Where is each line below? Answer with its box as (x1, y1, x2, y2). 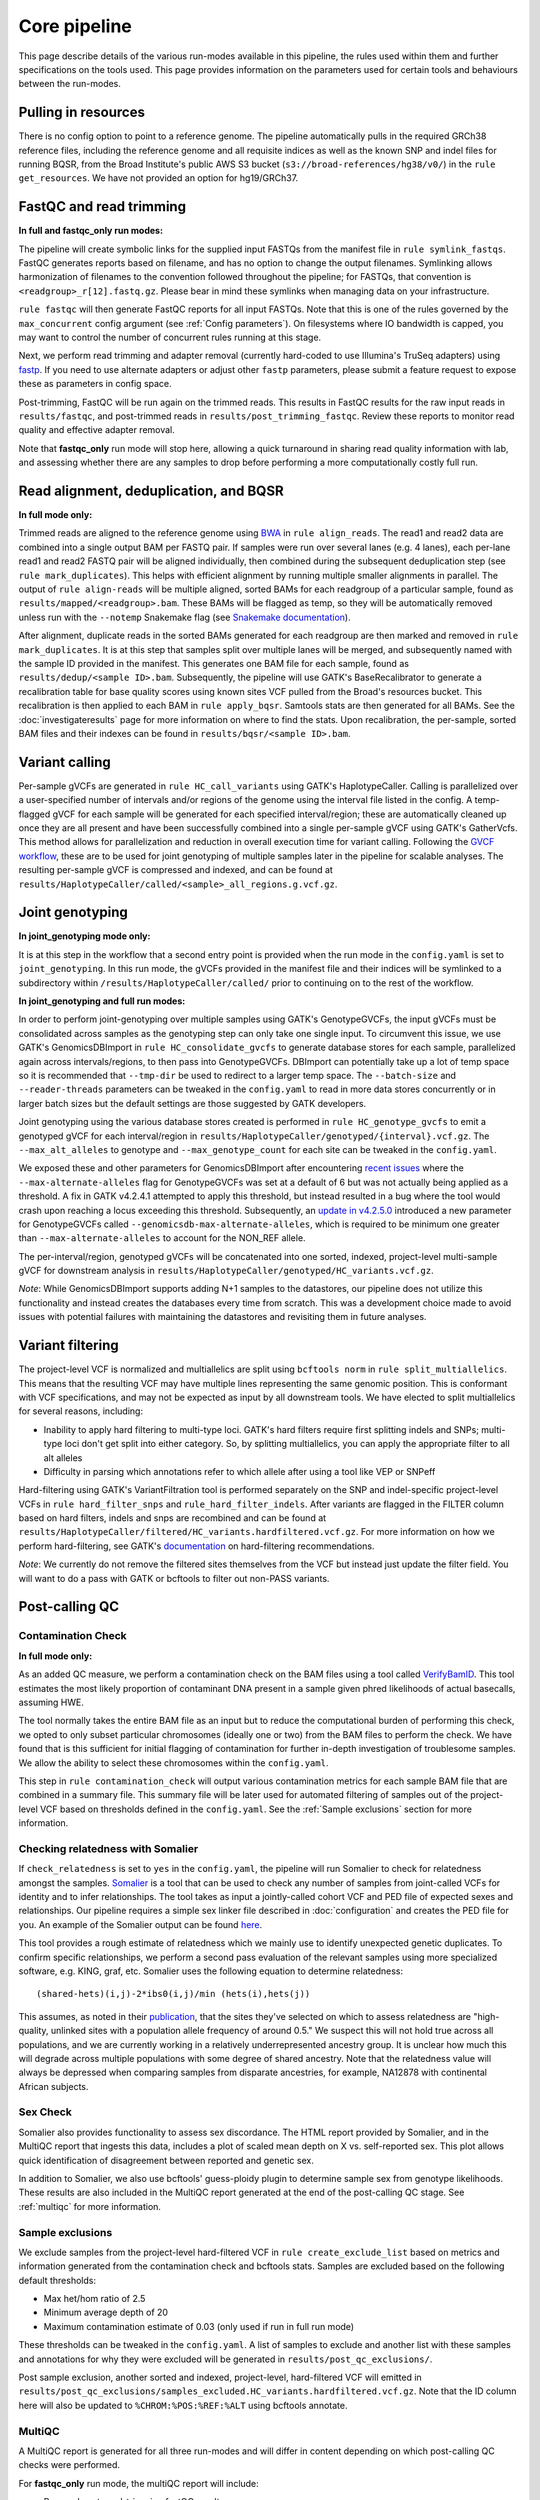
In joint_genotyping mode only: (18, 930, 151, 942)
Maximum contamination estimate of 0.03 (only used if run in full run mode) (43, 2320, 355, 2332)
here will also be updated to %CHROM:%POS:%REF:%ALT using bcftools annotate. (18, 2399, 348, 2411)
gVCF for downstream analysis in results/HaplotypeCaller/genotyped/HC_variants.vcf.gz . (18, 1265, 434, 1277)
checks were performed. (18, 2459, 120, 2471)
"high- (473, 2010, 500, 2022)
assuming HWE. (18, 1696, 85, 1708)
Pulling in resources (18, 104, 145, 121)
